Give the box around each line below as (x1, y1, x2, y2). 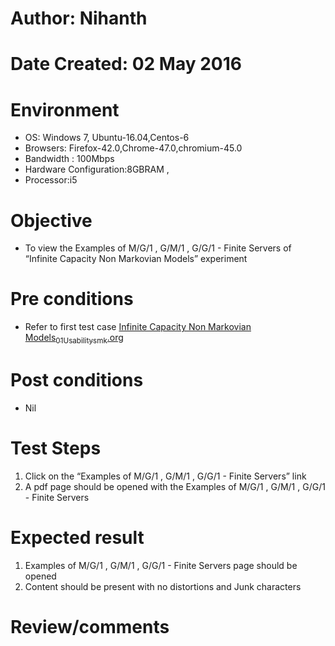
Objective (10, 209, 93, 232)
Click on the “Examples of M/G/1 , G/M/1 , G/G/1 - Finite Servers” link (24, 470, 307, 482)
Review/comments (10, 615, 170, 638)
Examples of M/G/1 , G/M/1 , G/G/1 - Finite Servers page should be (24, 559, 298, 571)
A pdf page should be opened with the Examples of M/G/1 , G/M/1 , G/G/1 (24, 480, 326, 492)
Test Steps (10, 437, 102, 460)
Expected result (10, 527, 145, 549)
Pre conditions (10, 288, 134, 311)
